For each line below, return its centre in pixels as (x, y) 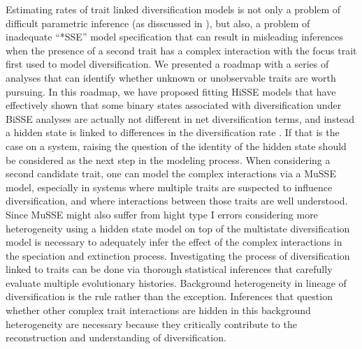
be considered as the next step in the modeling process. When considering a (168, 159)
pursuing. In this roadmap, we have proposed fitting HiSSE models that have (171, 91)
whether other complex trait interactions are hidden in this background (158, 310)
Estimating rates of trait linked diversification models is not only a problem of (173, 9)
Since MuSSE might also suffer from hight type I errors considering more (162, 214)
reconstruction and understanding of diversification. (116, 337)
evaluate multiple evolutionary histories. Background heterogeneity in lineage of (176, 282)
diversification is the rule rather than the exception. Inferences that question (169, 296)
